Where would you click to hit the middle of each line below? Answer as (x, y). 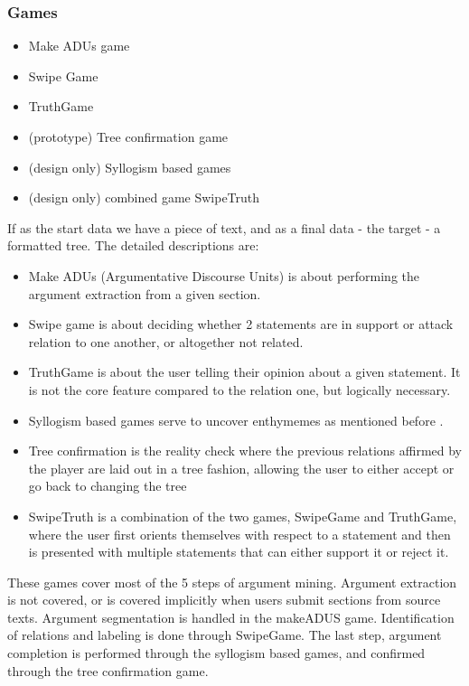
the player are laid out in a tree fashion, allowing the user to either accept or (241, 468)
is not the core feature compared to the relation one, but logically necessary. (239, 389)
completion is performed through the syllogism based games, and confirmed (216, 653)
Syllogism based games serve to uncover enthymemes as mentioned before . (236, 420)
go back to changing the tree (108, 486)
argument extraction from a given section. (145, 293)
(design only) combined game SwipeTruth (144, 197)
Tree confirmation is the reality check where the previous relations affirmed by (245, 451)
